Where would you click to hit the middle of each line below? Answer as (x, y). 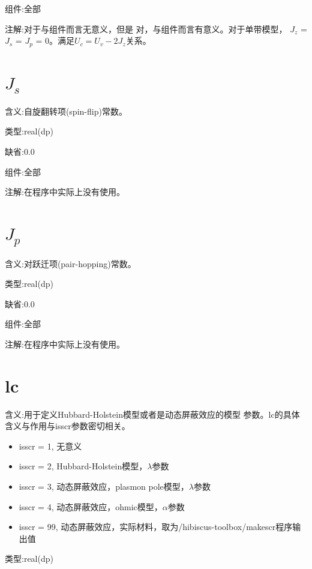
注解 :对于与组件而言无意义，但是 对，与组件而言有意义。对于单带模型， (146, 29)
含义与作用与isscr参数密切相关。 (67, 426)
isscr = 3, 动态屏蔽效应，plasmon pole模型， (104, 486)
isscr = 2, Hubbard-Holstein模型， (83, 466)
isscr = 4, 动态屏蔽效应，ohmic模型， (91, 506)
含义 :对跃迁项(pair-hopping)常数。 (70, 263)
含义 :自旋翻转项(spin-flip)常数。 (66, 111)
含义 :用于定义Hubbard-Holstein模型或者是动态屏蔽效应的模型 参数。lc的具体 (152, 414)
